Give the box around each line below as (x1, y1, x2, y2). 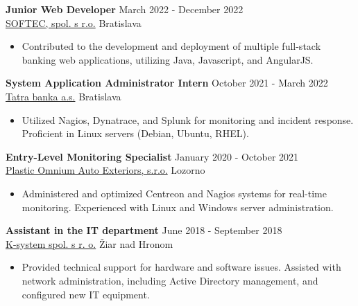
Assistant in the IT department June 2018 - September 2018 (6, 223, 282, 237)
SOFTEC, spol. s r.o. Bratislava (6, 15, 142, 30)
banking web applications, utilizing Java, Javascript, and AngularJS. (22, 52, 314, 66)
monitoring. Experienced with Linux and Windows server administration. (22, 199, 334, 214)
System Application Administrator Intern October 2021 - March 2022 (6, 75, 328, 90)
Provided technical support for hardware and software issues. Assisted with (22, 260, 341, 274)
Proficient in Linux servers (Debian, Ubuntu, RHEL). (22, 126, 249, 141)
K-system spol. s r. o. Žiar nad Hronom (6, 236, 173, 251)
